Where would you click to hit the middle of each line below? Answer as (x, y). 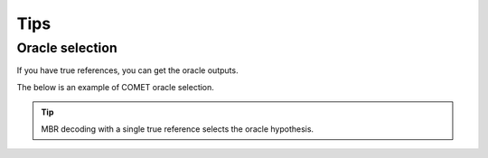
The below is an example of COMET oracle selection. (115, 87)
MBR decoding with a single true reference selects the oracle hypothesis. (178, 129)
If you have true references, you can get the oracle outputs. (127, 70)
